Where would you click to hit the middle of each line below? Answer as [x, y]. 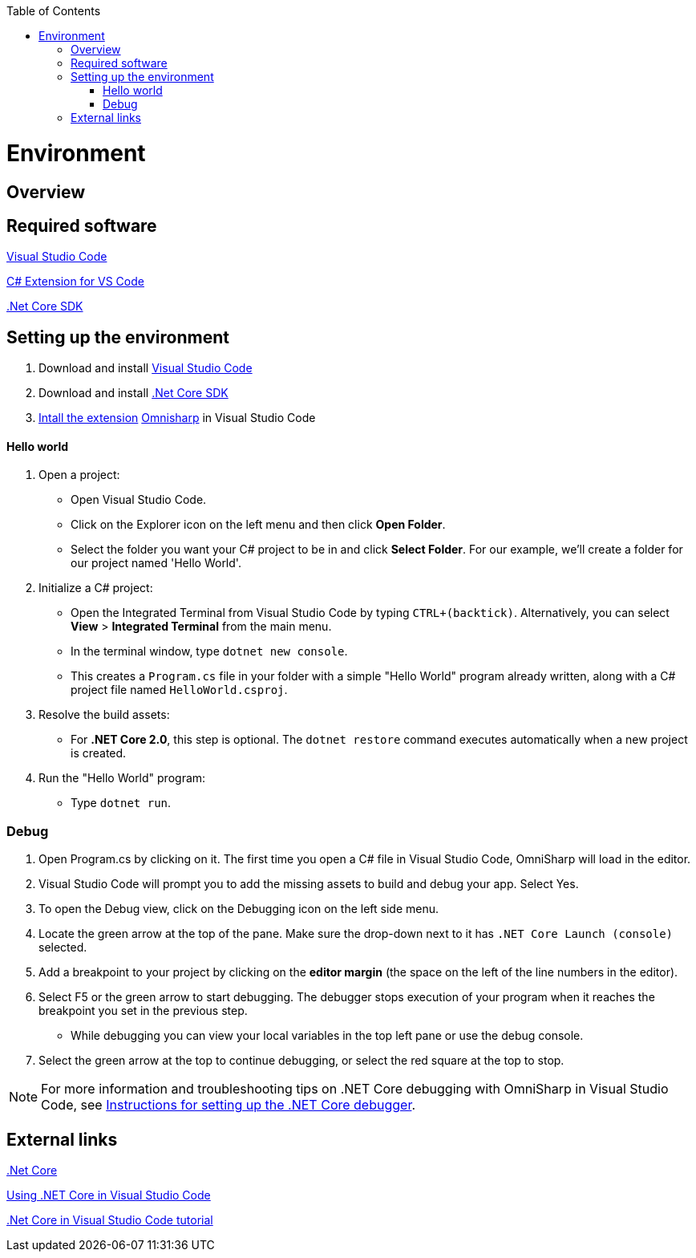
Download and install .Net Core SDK [134, 393]
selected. [63, 948]
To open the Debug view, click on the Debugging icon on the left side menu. [239, 909]
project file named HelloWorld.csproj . [179, 690]
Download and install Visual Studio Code [146, 368]
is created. [99, 753]
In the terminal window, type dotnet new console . [209, 651]
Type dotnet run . [121, 803]
